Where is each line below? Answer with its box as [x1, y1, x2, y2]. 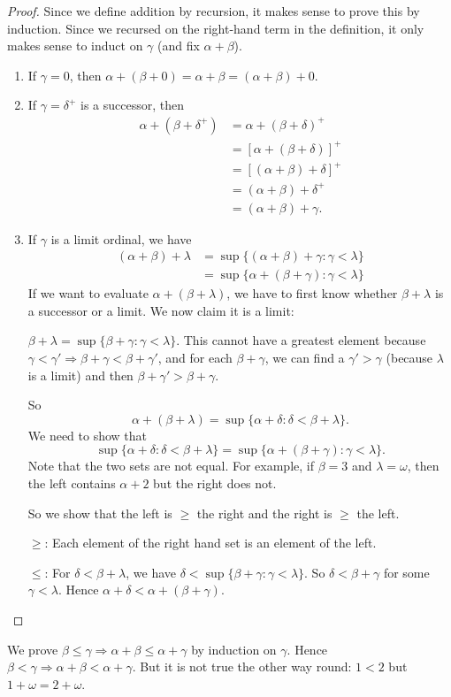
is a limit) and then [27, 365, 134, 384]
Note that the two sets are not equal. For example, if [27, 456, 314, 475]
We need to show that [27, 425, 148, 444]
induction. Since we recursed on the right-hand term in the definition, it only [7, 19, 424, 37]
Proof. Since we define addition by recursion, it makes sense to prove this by [7, 2, 420, 19]
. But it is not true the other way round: [132, 657, 352, 676]
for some [383, 563, 430, 581]
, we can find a [264, 348, 345, 367]
